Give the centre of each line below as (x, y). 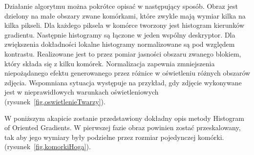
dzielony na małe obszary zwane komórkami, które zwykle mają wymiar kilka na (125, 15)
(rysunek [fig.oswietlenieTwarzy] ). (55, 101)
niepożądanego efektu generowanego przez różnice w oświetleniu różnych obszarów (127, 73)
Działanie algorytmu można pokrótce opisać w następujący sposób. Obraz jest (121, 6)
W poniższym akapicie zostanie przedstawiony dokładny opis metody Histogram (124, 118)
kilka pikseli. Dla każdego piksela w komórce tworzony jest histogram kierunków (125, 25)
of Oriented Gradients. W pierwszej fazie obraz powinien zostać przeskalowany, (123, 127)
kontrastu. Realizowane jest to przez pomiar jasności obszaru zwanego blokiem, (123, 53)
